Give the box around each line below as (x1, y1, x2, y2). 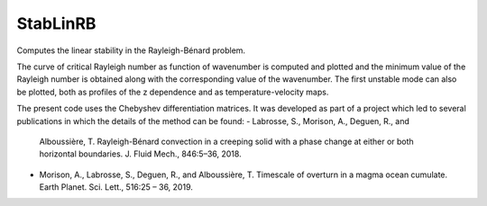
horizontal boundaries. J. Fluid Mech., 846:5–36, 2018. (39, 148, 243, 159)
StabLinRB (16, 13, 96, 33)
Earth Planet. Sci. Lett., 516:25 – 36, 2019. (39, 182, 194, 193)
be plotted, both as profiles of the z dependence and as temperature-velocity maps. (16, 86, 329, 97)
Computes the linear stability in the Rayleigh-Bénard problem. (16, 45, 246, 56)
